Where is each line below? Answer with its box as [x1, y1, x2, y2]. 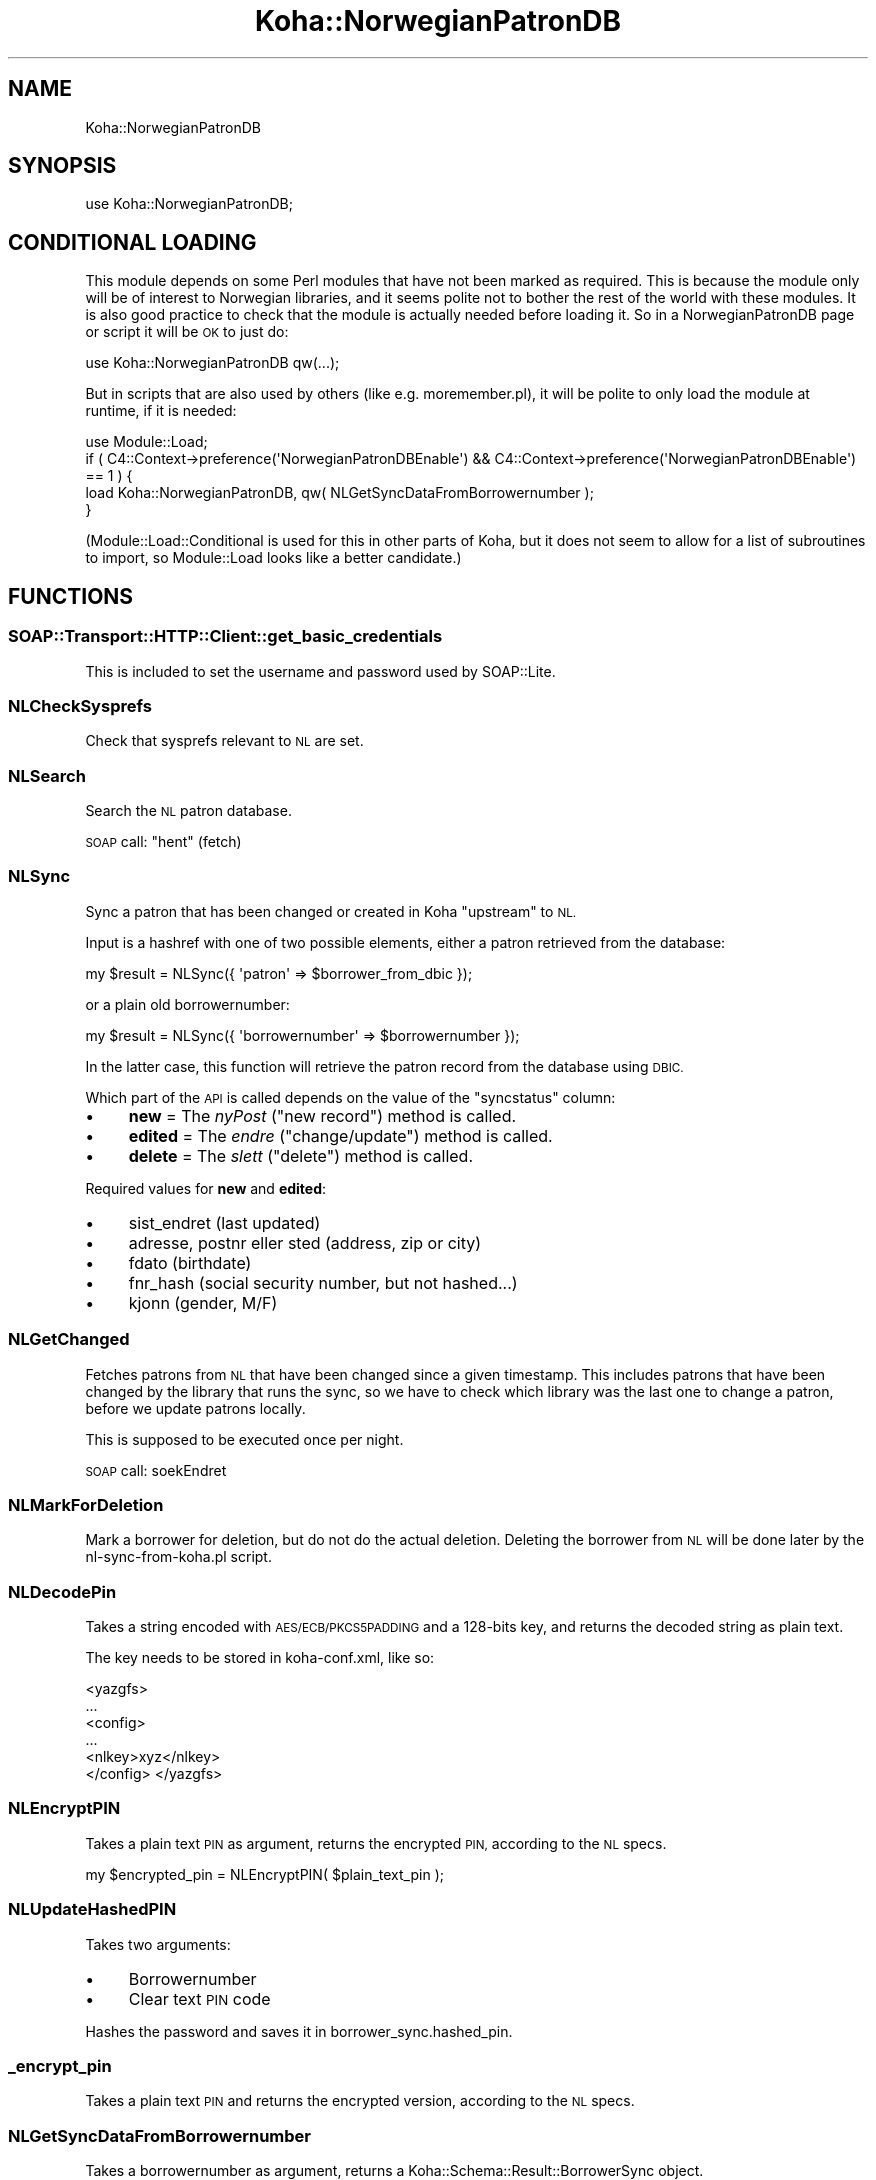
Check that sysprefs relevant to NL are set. [85, 732, 364, 750]
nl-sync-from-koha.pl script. [85, 1548, 272, 1566]
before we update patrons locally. [85, 1399, 306, 1417]
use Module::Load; [85, 433, 208, 451]
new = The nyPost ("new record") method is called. [128, 1105, 517, 1126]
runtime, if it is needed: [85, 402, 237, 420]
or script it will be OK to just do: [85, 323, 289, 341]
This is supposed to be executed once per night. [85, 1430, 404, 1448]
